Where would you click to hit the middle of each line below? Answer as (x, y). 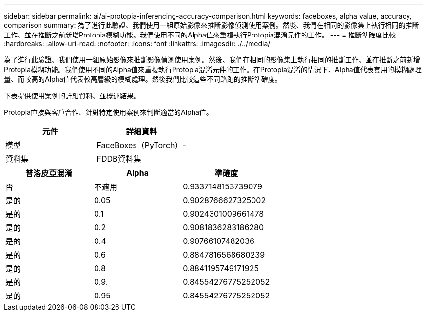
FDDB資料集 (119, 159)
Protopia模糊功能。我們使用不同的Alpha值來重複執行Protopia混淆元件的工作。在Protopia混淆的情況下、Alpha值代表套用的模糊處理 (213, 69)
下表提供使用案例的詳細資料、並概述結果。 (72, 96)
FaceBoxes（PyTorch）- (141, 145)
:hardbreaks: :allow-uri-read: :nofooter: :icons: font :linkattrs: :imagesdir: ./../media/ (137, 44)
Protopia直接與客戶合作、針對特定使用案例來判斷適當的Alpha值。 (108, 112)
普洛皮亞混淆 (49, 173)
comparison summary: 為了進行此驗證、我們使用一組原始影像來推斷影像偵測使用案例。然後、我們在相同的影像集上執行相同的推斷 (212, 25)
